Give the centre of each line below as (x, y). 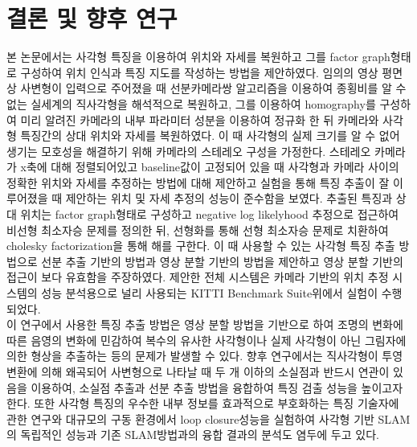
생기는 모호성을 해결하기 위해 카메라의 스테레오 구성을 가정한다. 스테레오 (189, 151)
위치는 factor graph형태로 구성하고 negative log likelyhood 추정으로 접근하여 (210, 214)
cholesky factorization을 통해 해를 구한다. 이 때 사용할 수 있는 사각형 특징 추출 (201, 246)
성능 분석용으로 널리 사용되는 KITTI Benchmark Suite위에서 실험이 (210, 293)
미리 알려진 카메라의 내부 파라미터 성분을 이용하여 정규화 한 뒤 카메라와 (200, 119)
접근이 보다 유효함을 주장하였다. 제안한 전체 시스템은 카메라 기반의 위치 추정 (198, 277)
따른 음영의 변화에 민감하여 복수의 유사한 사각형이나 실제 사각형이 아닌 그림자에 (206, 340)
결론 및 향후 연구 (92, 18)
